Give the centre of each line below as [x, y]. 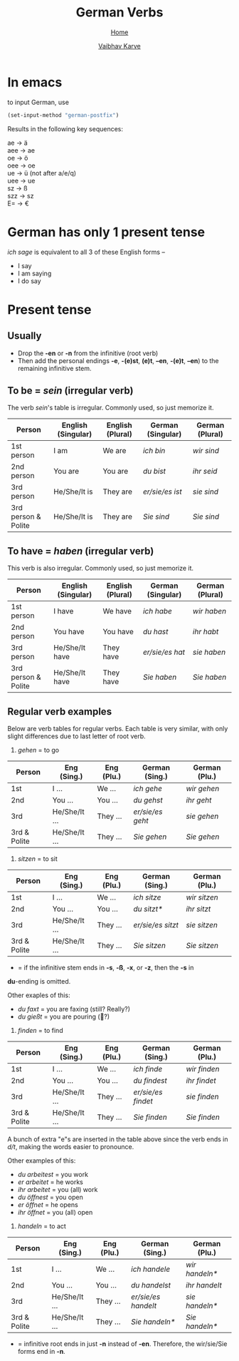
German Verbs [119, 12]
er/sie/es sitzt [156, 924]
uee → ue [21, 180]
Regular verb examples [60, 712]
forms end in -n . [41, 1351]
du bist [154, 471]
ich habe [157, 611]
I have [63, 611]
